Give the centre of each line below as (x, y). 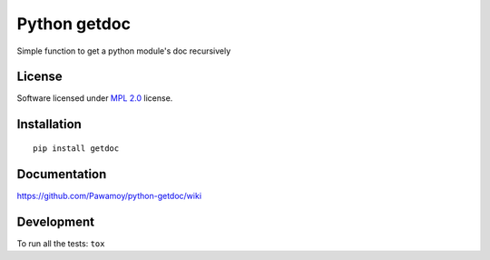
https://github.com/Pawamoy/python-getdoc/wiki (109, 195)
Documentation (62, 174)
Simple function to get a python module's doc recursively (124, 51)
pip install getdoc (76, 148)
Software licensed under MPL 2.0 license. (95, 98)
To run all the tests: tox (61, 243)
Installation (49, 124)
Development (56, 221)
